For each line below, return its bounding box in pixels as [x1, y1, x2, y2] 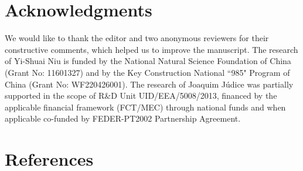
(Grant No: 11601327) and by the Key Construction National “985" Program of [5, 66, 290, 78]
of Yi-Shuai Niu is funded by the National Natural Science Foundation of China [5, 55, 291, 67]
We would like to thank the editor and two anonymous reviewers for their [5, 32, 269, 44]
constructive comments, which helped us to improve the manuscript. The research [5, 43, 298, 55]
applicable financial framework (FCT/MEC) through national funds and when [5, 100, 286, 113]
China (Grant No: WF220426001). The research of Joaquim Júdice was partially [5, 78, 294, 90]
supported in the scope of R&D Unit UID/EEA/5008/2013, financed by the [5, 89, 277, 102]
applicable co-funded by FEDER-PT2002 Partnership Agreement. [5, 112, 241, 125]
